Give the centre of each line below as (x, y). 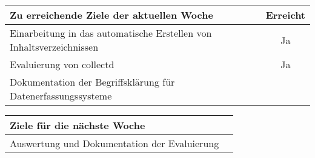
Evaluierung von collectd (62, 64)
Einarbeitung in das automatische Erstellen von (111, 33)
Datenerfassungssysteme (61, 96)
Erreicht (285, 15)
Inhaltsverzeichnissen (54, 47)
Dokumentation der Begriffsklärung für (92, 82)
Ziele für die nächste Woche (78, 125)
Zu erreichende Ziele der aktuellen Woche (111, 15)
